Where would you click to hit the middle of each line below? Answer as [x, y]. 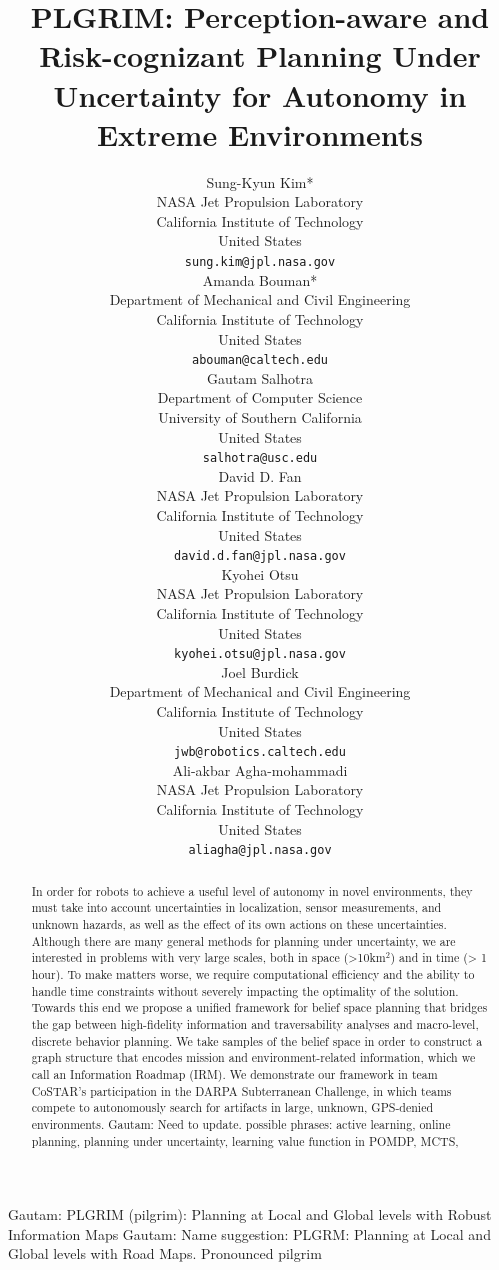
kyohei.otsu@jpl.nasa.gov [260, 654]
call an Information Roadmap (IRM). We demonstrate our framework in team [234, 1073]
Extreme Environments [260, 133]
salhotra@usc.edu [260, 458]
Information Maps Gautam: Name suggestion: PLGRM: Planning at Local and [249, 1233]
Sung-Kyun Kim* [260, 181]
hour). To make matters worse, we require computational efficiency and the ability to [253, 973]
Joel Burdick [260, 671]
